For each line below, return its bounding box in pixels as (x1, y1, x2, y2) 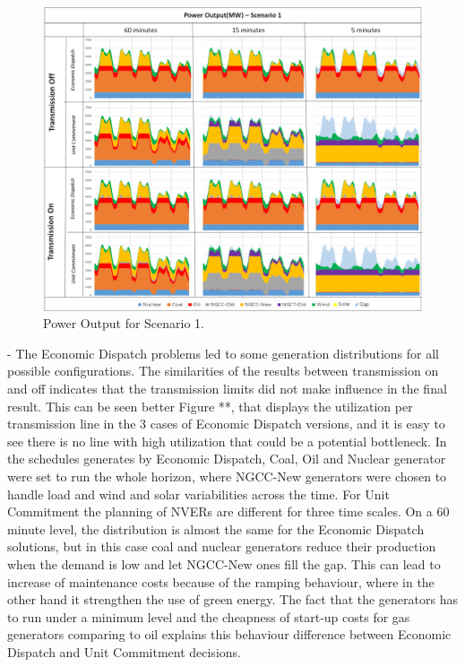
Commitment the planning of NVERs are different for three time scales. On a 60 (7, 502, 450, 521)
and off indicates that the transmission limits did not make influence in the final (7, 379, 447, 398)
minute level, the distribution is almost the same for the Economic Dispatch (7, 519, 425, 538)
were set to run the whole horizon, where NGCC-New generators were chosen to (7, 467, 447, 486)
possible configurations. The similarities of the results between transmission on (7, 361, 439, 380)
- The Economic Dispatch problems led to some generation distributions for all (7, 343, 439, 362)
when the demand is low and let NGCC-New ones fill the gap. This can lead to (7, 555, 441, 574)
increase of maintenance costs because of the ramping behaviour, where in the (7, 572, 435, 591)
